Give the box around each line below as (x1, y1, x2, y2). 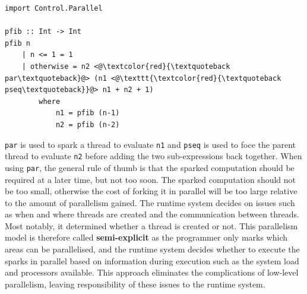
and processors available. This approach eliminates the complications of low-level (5, 266, 299, 279)
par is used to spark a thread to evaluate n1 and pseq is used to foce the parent (5, 138, 296, 150)
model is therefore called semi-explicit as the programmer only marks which (5, 231, 287, 244)
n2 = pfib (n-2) (55, 120, 120, 129)
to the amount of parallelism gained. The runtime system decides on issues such (5, 196, 295, 208)
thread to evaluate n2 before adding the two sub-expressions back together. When (5, 150, 302, 162)
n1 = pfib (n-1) (55, 109, 120, 118)
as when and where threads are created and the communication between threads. (5, 208, 299, 220)
